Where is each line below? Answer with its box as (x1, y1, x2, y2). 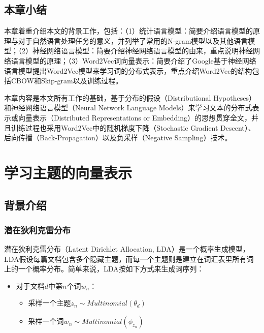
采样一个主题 (28, 297, 71, 308)
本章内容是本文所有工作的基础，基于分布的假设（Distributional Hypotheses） (4, 92, 256, 103)
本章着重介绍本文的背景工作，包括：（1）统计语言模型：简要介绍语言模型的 (4, 25, 253, 36)
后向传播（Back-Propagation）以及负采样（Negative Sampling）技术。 (4, 132, 232, 143)
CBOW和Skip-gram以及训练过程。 (11, 75, 123, 86)
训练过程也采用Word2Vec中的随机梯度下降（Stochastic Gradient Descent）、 (11, 122, 255, 133)
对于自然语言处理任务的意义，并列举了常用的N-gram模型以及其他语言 (18, 35, 248, 46)
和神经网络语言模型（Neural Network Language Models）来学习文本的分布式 (4, 102, 252, 113)
